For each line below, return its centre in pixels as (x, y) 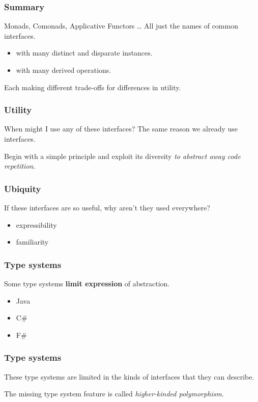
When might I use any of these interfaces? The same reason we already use (121, 129)
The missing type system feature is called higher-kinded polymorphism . (114, 394)
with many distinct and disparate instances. (84, 53)
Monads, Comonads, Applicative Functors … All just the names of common (121, 26)
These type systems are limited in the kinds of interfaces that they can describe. (129, 376)
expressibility (36, 224)
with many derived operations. (64, 70)
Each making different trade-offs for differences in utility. (93, 87)
